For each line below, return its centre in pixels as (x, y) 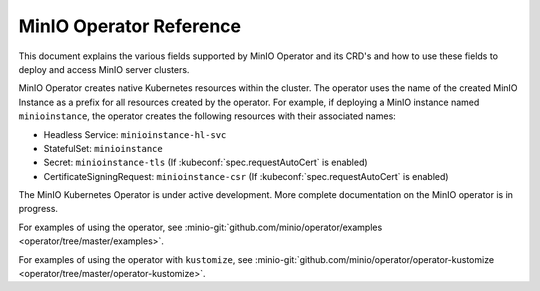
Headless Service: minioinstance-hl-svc (135, 134)
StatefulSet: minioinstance (103, 148)
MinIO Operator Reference (130, 26)
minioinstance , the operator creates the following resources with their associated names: (207, 116)
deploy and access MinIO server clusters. (104, 69)
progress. (38, 209)
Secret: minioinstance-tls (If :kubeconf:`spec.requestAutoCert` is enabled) (206, 162)
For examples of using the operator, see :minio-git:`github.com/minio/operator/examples (200, 227)
